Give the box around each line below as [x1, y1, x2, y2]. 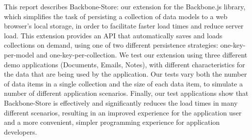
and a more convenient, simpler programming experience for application [4, 117, 220, 127]
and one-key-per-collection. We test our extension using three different [36, 49, 248, 59]
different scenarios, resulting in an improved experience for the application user [4, 107, 242, 117]
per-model [4, 49, 34, 59]
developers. [4, 126, 37, 137]
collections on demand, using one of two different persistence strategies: [4, 40, 218, 50]
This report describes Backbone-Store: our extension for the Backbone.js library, [4, 1, 246, 11]
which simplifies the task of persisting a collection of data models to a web [4, 11, 227, 21]
